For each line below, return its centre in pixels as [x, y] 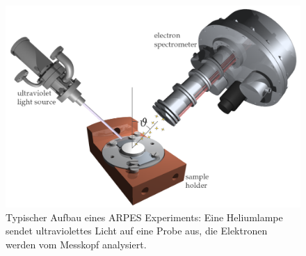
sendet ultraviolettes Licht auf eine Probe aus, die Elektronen [137, 231]
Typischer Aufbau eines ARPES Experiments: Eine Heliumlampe [144, 217]
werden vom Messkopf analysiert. [76, 245]
